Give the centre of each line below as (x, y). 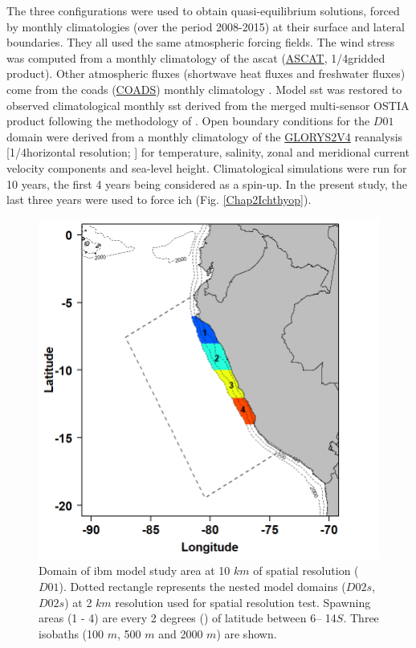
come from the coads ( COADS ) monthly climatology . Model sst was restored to (204, 89)
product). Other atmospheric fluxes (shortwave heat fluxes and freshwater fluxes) (206, 73)
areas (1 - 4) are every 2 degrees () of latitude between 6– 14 (188, 618)
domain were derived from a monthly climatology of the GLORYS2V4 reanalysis (205, 136)
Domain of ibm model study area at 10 (135, 571)
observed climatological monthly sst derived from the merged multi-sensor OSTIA (208, 105)
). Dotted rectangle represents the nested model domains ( (202, 586)
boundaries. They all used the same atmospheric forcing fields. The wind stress (201, 42)
